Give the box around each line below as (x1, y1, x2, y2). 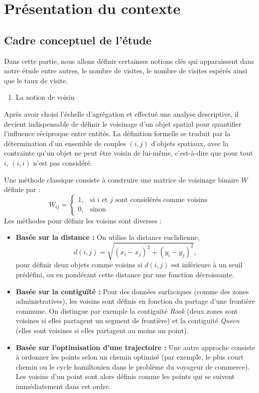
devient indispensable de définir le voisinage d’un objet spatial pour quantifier (4, 118, 242, 129)
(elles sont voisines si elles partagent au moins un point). (15, 325, 189, 335)
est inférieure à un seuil (171, 259, 243, 270)
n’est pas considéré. (33, 157, 92, 168)
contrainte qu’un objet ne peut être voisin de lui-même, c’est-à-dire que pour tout (4, 148, 253, 158)
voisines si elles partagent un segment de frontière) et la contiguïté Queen (15, 315, 240, 326)
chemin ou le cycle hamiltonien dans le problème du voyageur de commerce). (15, 361, 250, 372)
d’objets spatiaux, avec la (151, 138, 229, 148)
